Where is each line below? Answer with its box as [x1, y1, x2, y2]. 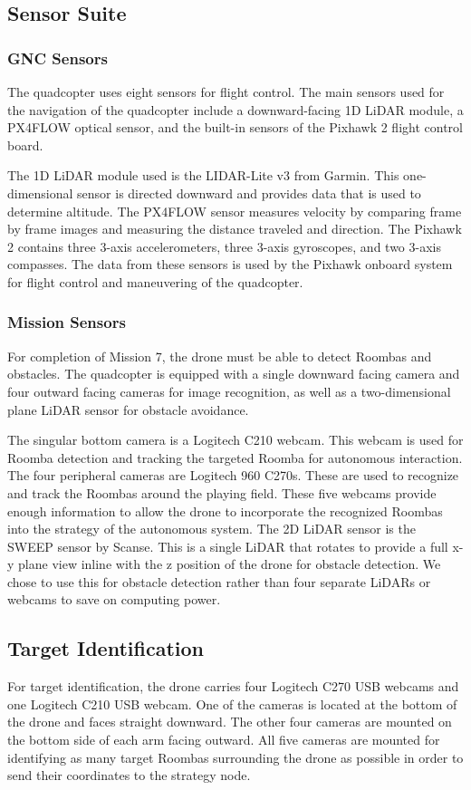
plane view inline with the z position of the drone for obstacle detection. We [18, 554, 441, 573]
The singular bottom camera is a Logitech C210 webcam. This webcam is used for [7, 430, 464, 449]
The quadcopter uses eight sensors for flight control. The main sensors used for [7, 82, 445, 101]
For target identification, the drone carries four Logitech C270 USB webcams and [7, 677, 459, 696]
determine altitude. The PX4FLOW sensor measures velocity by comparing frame [7, 201, 462, 220]
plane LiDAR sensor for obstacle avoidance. [7, 400, 249, 419]
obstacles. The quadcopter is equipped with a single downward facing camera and [7, 364, 460, 383]
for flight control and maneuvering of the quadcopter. [7, 272, 303, 291]
